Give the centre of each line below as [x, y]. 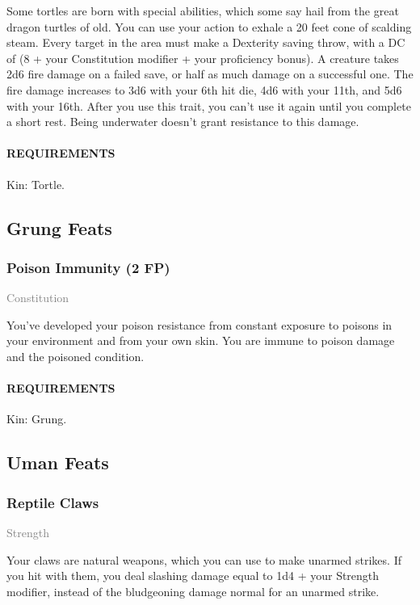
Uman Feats [58, 462]
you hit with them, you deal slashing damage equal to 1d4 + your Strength [193, 576]
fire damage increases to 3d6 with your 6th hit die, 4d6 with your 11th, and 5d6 [204, 89]
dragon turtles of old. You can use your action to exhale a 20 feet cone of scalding [209, 26]
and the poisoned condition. [76, 356]
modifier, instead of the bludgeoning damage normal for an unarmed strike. [193, 591]
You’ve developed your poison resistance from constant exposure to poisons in [199, 324]
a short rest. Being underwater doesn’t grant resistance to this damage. [183, 122]
